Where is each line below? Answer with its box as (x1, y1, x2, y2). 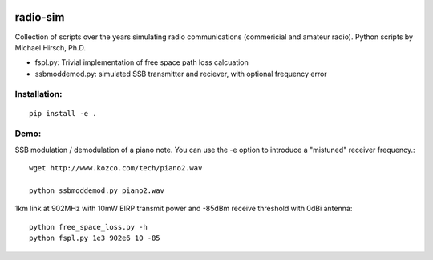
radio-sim (14, 10, 65, 24)
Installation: (14, 89, 63, 100)
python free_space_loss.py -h (29, 222, 148, 231)
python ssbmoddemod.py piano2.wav (29, 186, 164, 195)
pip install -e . (29, 109, 97, 118)
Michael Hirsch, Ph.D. (14, 42, 87, 52)
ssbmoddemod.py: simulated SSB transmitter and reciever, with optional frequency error (34, 69, 328, 78)
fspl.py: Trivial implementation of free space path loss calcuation (34, 58, 249, 67)
